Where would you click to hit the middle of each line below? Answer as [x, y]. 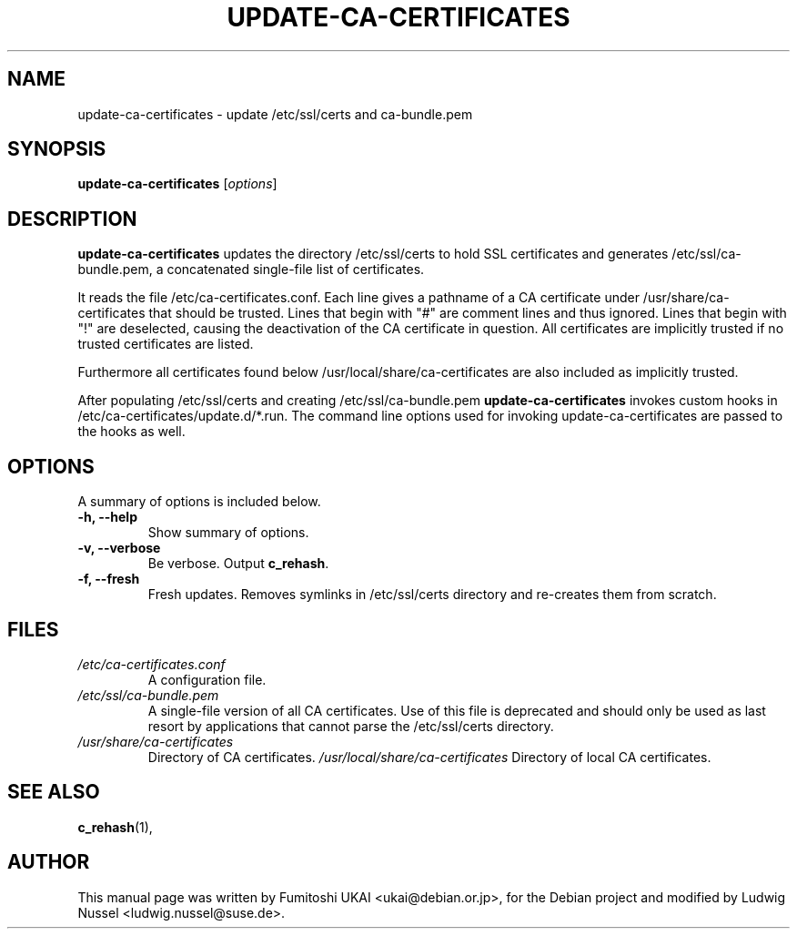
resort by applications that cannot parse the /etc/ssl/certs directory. [351, 726]
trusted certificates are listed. [166, 344]
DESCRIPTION [72, 219]
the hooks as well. [131, 432]
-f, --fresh [109, 579]
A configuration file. [207, 679]
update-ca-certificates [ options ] [177, 184]
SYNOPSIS [57, 149]
